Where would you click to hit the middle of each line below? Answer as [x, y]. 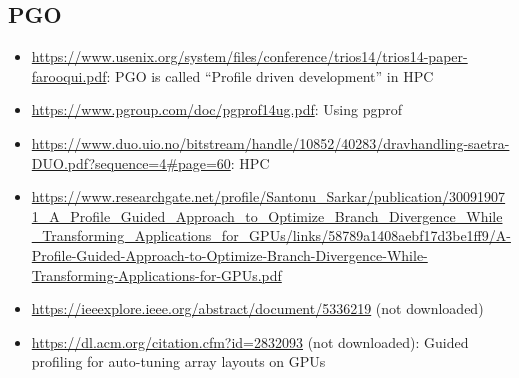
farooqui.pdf [69, 75]
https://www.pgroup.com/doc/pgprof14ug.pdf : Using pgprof [216, 109]
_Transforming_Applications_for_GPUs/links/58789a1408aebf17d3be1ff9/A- [271, 235]
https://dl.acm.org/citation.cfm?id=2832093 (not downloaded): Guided [250, 341]
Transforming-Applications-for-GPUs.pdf [156, 274]
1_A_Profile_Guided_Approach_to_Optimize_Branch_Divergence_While [267, 215]
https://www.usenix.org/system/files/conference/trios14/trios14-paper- [249, 56]
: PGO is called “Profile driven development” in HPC [270, 75]
